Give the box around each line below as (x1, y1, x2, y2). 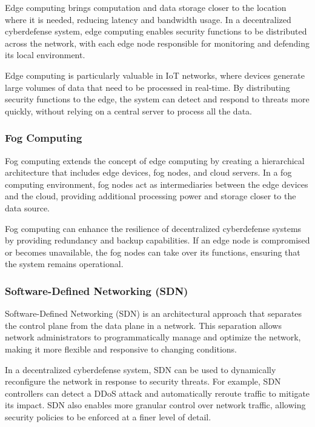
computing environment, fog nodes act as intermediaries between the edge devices (5, 177, 308, 190)
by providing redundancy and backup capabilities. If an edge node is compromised (5, 234, 310, 247)
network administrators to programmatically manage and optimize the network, (5, 331, 301, 343)
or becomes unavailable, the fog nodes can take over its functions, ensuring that (5, 245, 300, 258)
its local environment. (5, 48, 85, 61)
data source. (5, 201, 50, 214)
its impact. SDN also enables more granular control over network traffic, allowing (5, 399, 306, 411)
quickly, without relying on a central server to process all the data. (5, 104, 252, 117)
